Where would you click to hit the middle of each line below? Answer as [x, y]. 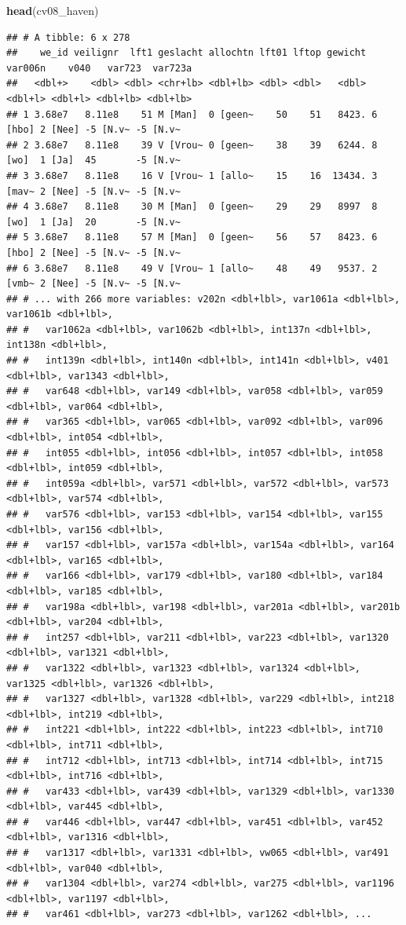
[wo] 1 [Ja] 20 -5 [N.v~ [93, 222]
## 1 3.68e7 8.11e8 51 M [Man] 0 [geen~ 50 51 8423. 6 [192, 114]
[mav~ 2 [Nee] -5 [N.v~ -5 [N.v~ [93, 191]
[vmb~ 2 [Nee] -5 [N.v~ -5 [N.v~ [93, 284]
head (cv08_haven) [53, 10]
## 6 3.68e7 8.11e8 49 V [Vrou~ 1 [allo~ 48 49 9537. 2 [192, 268]
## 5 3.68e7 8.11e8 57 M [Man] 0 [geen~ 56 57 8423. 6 [192, 238]
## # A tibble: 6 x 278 [68, 37]
